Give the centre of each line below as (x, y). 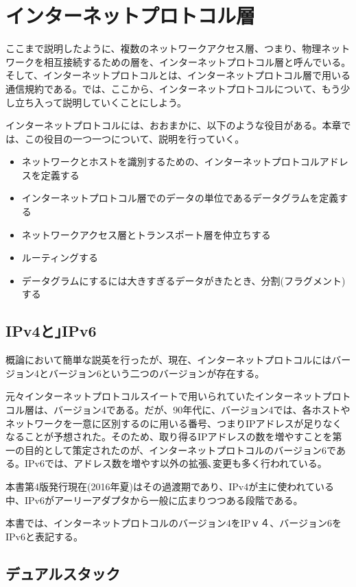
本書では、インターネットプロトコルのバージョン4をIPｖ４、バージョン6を (174, 523)
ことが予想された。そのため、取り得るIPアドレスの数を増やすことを (178, 436)
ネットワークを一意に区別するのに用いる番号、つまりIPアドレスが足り (164, 423)
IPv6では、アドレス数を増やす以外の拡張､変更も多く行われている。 (176, 463)
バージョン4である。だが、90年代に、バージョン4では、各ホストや (202, 410)
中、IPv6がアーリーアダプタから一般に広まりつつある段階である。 (154, 500)
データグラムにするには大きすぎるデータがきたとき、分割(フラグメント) (183, 280)
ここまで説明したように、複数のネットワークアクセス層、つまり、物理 (164, 48)
